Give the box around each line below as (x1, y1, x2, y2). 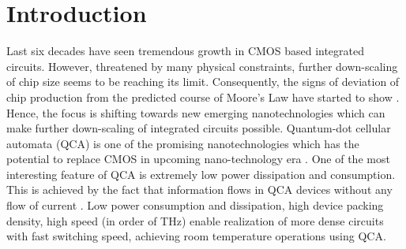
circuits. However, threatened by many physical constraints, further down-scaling (6, 58, 398, 74)
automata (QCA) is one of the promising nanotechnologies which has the (6, 135, 359, 151)
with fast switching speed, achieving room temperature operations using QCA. (6, 228, 386, 244)
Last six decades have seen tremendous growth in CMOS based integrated (6, 43, 365, 59)
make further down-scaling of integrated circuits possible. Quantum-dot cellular (6, 120, 391, 136)
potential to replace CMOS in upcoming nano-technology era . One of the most (6, 151, 390, 167)
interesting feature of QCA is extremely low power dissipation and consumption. (6, 165, 396, 182)
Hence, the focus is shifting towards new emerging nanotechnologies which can (6, 104, 385, 121)
